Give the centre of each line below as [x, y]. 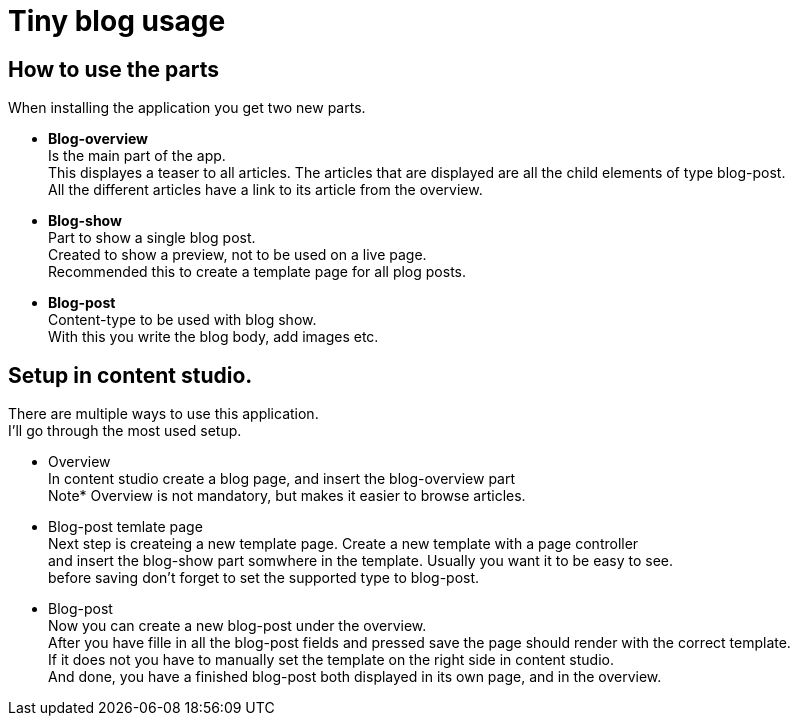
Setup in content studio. [130, 375]
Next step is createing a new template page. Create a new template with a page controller [343, 544]
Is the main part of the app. [137, 156]
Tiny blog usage [117, 21]
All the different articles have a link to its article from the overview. [265, 190]
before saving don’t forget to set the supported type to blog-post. [264, 578]
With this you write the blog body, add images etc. [213, 337]
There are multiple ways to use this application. [163, 414]
